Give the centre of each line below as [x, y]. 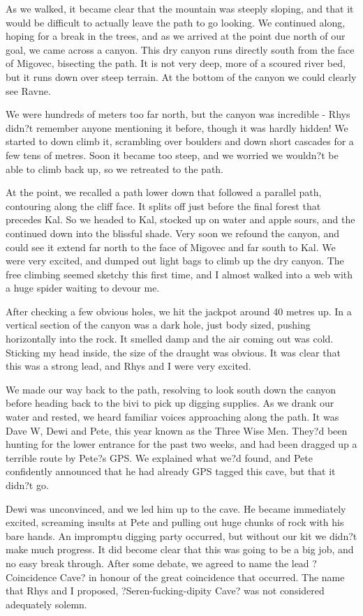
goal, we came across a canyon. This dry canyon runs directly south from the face [180, 49]
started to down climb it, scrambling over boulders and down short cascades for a [180, 141]
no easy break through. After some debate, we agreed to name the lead [157, 563]
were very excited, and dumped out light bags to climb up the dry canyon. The [175, 261]
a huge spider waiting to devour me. [83, 288]
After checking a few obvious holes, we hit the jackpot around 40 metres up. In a [179, 311]
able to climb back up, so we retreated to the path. [115, 168]
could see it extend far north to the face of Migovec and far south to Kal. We [171, 247]
